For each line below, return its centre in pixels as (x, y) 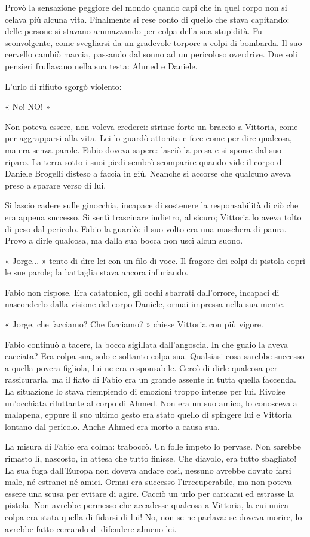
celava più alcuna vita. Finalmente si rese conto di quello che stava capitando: (147, 19)
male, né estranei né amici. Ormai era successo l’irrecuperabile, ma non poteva (148, 482)
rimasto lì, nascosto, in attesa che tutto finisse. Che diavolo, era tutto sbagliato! (151, 458)
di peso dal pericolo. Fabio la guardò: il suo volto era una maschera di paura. (146, 228)
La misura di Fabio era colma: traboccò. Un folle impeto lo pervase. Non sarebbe (153, 446)
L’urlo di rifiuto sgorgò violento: (63, 86)
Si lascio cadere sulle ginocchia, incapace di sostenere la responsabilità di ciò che (152, 205)
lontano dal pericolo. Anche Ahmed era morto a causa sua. (112, 426)
